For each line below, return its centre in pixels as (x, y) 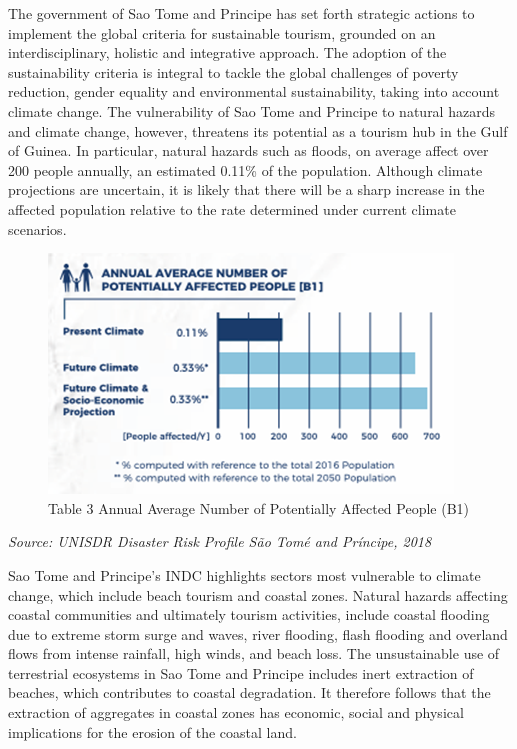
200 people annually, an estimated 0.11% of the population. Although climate (245, 169)
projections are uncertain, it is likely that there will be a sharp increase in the (246, 189)
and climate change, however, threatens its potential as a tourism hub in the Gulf (258, 130)
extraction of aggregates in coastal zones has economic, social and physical (236, 712)
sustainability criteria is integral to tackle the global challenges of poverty (233, 71)
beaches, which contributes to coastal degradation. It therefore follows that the (249, 692)
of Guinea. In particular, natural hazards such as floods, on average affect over (248, 150)
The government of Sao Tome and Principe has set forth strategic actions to (241, 13)
